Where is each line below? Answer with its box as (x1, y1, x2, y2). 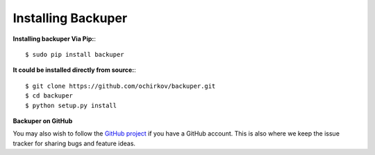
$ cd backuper (25, 92, 73, 100)
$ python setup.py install (25, 101, 117, 109)
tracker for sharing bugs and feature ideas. (12, 139, 135, 147)
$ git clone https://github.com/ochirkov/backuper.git (25, 82, 216, 90)
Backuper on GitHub (12, 116, 73, 125)
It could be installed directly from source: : (12, 66, 137, 74)
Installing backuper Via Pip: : (12, 35, 97, 43)
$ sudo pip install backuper (25, 51, 124, 58)
